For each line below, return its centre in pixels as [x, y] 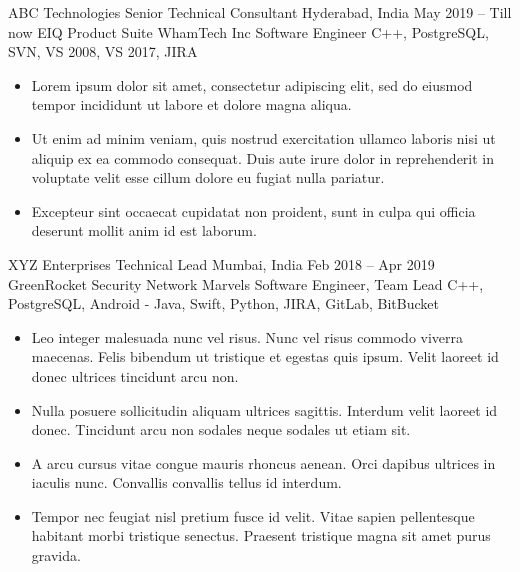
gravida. [56, 555]
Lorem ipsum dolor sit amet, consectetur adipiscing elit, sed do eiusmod [252, 84]
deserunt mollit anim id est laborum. [144, 230]
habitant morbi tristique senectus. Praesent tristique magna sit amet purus [261, 535]
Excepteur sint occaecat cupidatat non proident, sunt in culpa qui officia [253, 210]
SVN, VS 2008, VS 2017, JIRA [103, 51]
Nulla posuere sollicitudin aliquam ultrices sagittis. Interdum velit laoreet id [264, 409]
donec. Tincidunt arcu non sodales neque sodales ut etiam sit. [221, 429]
